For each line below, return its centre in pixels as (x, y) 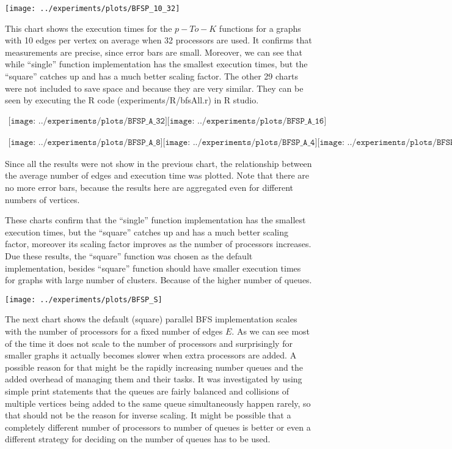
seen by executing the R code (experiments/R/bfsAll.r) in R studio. (132, 100)
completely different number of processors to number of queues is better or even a (158, 427)
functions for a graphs (260, 28)
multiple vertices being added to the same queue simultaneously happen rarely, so (158, 403)
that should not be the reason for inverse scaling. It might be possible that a (148, 415)
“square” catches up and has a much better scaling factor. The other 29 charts (152, 76)
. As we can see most (271, 331)
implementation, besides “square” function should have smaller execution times (153, 268)
